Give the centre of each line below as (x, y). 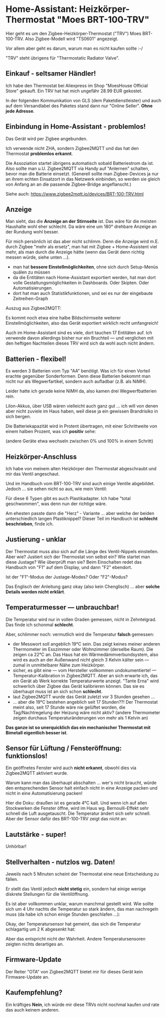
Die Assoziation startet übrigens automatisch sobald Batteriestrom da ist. (80, 163)
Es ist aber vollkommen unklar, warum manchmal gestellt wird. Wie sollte (80, 904)
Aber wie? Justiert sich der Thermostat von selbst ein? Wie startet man (78, 557)
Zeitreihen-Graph (30, 298)
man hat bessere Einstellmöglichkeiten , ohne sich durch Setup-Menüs (85, 267)
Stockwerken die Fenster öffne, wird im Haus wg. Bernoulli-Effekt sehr (77, 808)
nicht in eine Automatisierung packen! (44, 794)
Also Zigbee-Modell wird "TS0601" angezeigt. (72, 39)
